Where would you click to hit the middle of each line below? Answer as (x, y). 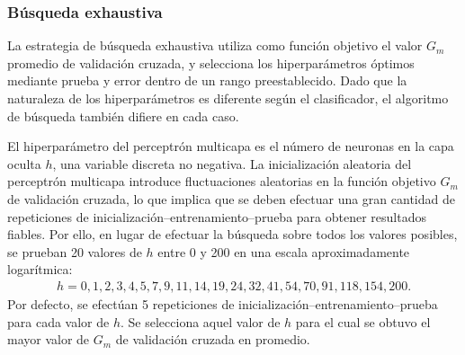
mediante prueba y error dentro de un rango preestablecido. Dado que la (207, 80)
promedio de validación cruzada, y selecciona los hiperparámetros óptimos (211, 62)
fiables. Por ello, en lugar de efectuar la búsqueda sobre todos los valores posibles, (232, 234)
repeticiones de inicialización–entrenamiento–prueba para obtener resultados (217, 216)
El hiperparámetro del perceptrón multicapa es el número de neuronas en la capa (231, 146)
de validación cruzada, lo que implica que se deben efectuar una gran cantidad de (231, 198)
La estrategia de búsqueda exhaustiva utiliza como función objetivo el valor (215, 45)
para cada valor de (58, 321)
